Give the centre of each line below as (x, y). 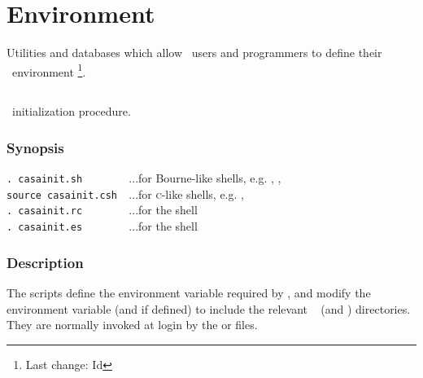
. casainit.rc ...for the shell (102, 210)
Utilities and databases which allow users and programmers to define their (194, 53)
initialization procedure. (71, 111)
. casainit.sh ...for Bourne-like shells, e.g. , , (144, 178)
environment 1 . (49, 70)
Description (45, 262)
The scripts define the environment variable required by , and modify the (189, 293)
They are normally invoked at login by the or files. (132, 325)
